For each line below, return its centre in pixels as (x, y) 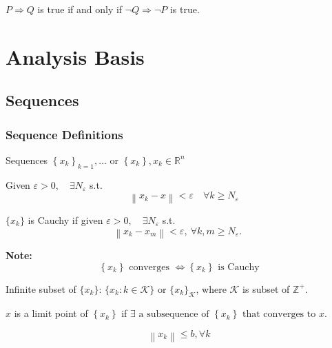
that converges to (279, 315)
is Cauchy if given (65, 219)
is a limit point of (51, 313)
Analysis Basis (75, 56)
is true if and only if (80, 9)
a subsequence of (174, 315)
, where (211, 288)
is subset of (266, 288)
